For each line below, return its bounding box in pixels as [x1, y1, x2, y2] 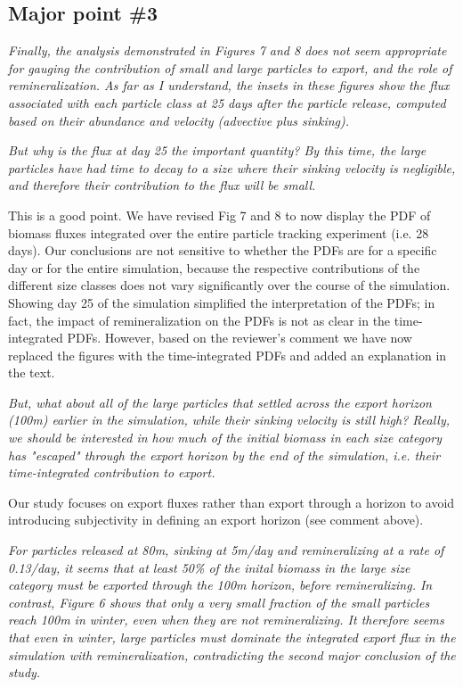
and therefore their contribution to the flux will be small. [8, 176, 316, 195]
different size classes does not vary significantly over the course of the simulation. [8, 276, 451, 294]
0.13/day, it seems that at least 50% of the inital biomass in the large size [8, 558, 410, 576]
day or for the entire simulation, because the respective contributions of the [8, 258, 420, 277]
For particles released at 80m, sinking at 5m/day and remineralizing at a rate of [8, 541, 444, 559]
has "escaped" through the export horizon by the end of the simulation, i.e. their [8, 445, 441, 464]
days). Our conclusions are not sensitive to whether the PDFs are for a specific [8, 241, 437, 260]
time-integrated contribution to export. [8, 463, 215, 482]
